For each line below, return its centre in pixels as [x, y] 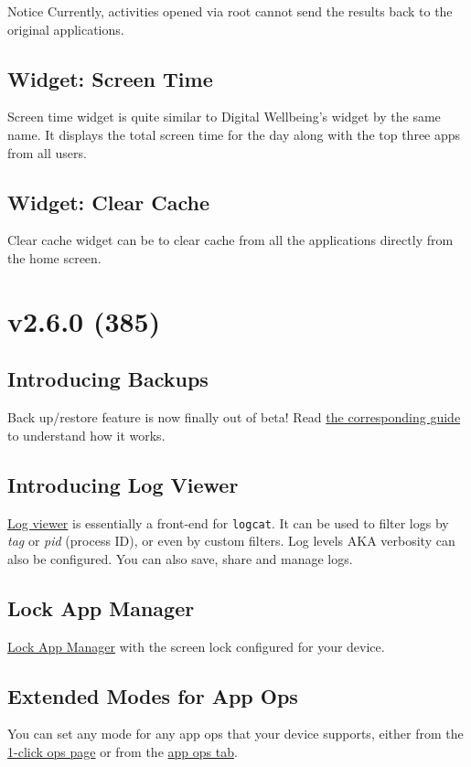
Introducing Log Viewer [123, 484]
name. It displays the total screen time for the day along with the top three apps [234, 134]
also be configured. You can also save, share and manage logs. [180, 558]
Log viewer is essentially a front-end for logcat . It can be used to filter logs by [228, 522]
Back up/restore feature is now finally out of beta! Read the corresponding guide [234, 417]
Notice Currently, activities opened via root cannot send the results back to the [230, 11]
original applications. [66, 29]
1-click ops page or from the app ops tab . [123, 751]
